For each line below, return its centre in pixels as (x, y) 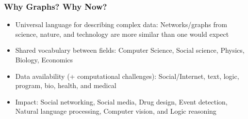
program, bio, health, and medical (66, 85)
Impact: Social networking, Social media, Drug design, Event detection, (121, 101)
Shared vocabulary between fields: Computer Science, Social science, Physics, (130, 50)
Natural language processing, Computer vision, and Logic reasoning (116, 111)
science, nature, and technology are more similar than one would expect (122, 34)
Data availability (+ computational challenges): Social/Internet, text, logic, (127, 76)
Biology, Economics (44, 59)
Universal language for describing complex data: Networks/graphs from (121, 24)
